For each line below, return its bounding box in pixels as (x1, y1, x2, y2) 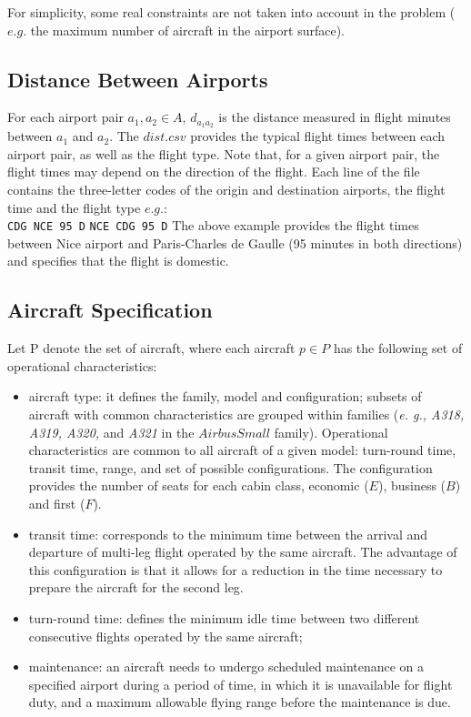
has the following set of (333, 338, 463, 358)
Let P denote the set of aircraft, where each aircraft (7, 338, 296, 358)
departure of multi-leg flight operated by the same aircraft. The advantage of (28, 542, 457, 561)
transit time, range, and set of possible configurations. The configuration (28, 458, 433, 477)
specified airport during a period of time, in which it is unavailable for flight (28, 674, 453, 693)
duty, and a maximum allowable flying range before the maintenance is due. (28, 692, 451, 712)
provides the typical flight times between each (190, 126, 446, 146)
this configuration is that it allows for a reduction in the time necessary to (28, 560, 443, 579)
